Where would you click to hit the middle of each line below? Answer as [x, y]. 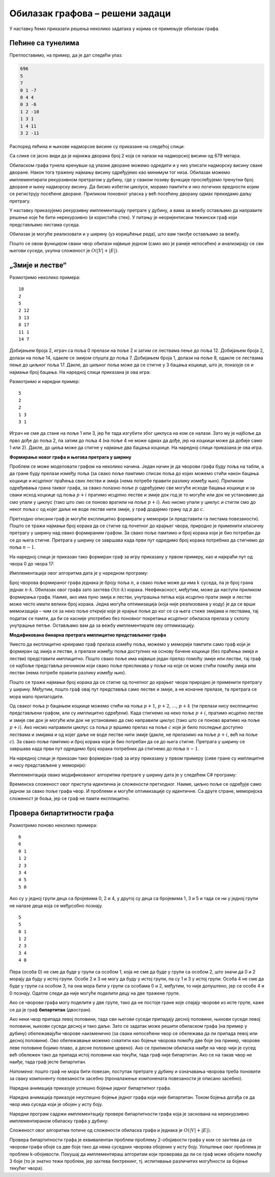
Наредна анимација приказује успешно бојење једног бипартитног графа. [90, 1088]
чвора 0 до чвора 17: [32, 563]
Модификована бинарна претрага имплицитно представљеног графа [88, 635]
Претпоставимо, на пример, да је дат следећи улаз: [66, 55]
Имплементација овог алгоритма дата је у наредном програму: [79, 573]
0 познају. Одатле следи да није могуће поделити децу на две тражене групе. [95, 993]
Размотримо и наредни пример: [45, 381]
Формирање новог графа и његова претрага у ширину [71, 457]
